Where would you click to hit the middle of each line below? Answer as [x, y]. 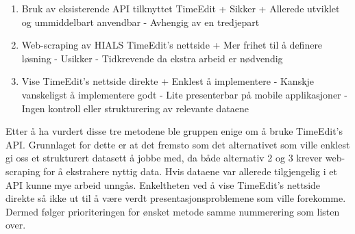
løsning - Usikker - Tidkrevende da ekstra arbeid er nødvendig [152, 58]
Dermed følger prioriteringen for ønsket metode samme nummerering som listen [173, 211]
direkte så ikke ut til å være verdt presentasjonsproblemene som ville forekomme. [176, 198]
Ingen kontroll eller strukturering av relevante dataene [135, 108]
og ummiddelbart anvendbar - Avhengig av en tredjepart [140, 22]
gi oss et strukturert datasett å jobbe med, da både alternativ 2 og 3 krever [164, 158]
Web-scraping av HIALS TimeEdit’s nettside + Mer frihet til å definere [172, 45]
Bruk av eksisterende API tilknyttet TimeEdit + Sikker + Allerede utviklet [181, 8]
